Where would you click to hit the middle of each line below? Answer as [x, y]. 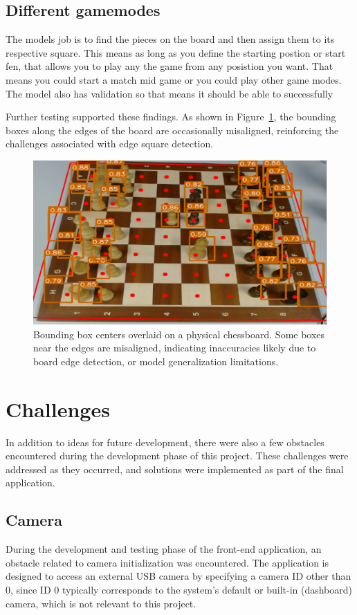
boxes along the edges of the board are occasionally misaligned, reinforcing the [172, 130]
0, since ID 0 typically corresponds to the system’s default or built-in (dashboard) [179, 590]
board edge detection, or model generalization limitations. [156, 361]
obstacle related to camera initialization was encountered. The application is [167, 562]
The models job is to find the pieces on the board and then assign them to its [170, 39]
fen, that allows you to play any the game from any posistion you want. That [170, 66]
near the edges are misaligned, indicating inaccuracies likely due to [175, 348]
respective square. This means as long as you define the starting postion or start [176, 52]
